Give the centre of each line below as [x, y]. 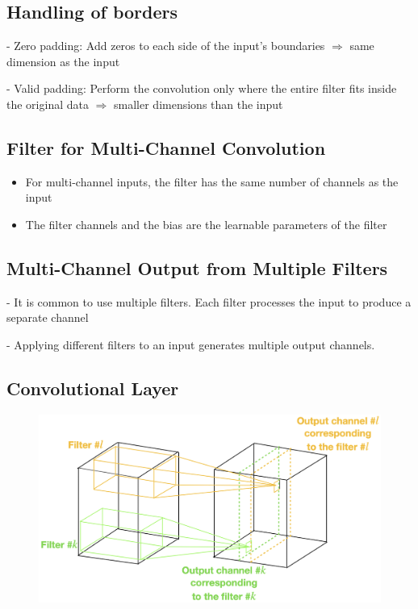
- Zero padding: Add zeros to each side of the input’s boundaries [166, 46]
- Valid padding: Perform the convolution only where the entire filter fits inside [202, 88]
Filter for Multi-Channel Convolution [166, 147]
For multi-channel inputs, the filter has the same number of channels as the [212, 181]
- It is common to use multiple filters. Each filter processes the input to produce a [209, 301]
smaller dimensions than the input [199, 104]
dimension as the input [63, 61]
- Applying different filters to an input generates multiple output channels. [191, 344]
